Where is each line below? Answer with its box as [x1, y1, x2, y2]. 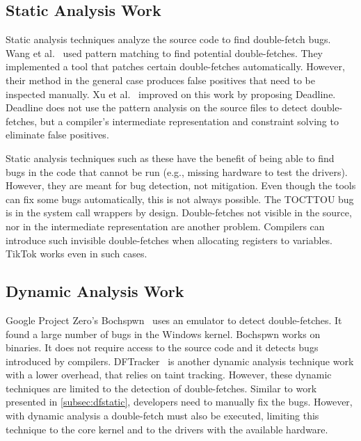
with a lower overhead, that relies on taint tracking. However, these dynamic [6, 367, 332, 382]
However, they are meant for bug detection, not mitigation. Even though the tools [6, 178, 356, 193]
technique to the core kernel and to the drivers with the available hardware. [6, 422, 328, 436]
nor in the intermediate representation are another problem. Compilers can [6, 218, 325, 233]
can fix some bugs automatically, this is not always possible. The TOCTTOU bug [6, 191, 354, 206]
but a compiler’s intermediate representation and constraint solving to [40, 113, 339, 128]
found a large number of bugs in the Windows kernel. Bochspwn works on [6, 326, 321, 341]
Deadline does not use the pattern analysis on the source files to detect [6, 100, 308, 115]
